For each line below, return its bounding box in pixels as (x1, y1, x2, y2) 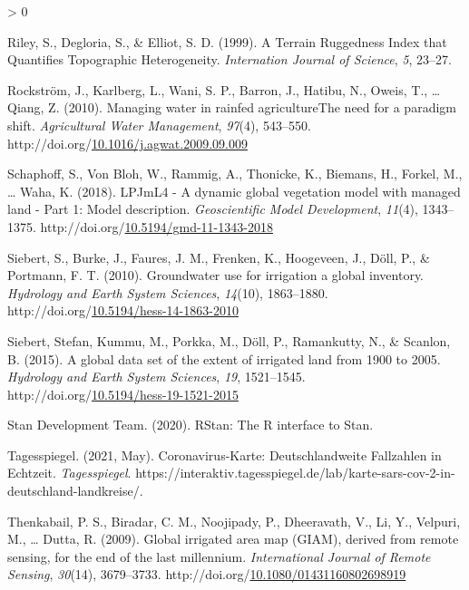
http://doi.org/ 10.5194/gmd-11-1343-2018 (40, 217, 273, 236)
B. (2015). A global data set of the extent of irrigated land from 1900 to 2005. (7, 349, 441, 368)
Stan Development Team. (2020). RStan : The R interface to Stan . (7, 415, 374, 434)
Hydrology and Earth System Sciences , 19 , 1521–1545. (7, 367, 306, 386)
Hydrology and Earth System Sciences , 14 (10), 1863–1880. (7, 283, 328, 302)
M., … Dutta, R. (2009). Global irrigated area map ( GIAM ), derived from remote (7, 529, 459, 548)
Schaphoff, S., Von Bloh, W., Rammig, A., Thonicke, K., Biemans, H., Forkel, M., (7, 164, 463, 183)
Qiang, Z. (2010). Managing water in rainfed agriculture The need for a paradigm (7, 98, 456, 117)
